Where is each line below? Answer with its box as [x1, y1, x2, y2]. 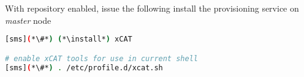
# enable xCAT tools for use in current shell [5, 54, 198, 63]
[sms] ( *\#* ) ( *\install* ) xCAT [5, 35, 132, 44]
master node [5, 13, 51, 26]
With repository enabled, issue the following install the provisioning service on [5, 2, 299, 14]
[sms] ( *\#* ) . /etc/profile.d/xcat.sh [5, 63, 163, 72]
